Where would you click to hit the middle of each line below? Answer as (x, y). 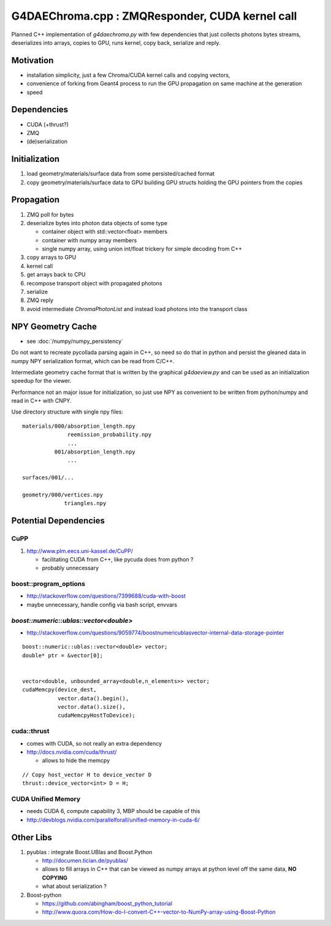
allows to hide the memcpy (76, 760)
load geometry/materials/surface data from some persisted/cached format (120, 174)
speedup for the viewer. (41, 381)
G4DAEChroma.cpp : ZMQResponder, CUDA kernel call (154, 16)
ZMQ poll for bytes (50, 214)
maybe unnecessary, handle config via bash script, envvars (102, 604)
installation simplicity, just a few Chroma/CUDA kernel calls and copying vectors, (128, 75)
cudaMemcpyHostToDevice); (97, 716)
